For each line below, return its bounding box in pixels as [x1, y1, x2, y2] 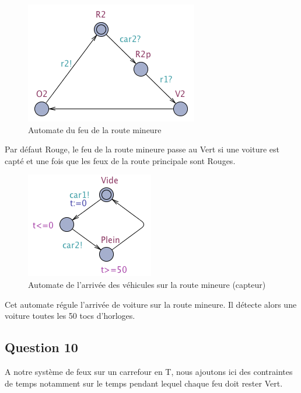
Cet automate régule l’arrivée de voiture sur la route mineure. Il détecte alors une [5, 298, 297, 310]
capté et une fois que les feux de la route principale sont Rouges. [5, 154, 236, 166]
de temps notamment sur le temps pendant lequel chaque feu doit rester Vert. [5, 377, 283, 389]
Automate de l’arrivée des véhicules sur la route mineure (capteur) [28, 278, 266, 290]
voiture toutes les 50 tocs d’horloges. [5, 309, 135, 322]
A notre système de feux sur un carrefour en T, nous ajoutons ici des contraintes [5, 365, 293, 377]
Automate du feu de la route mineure [28, 123, 162, 135]
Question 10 [5, 338, 78, 356]
